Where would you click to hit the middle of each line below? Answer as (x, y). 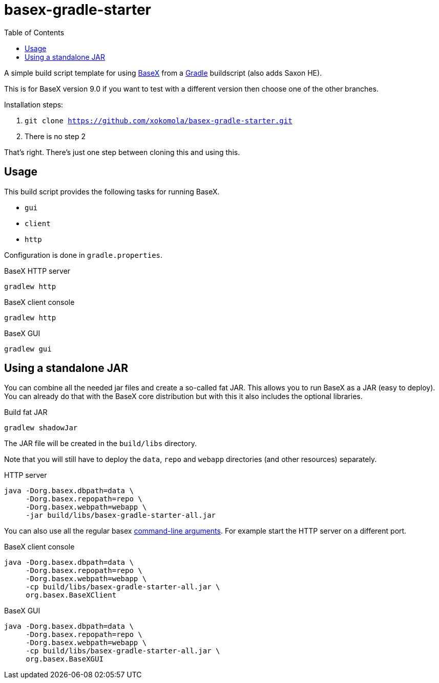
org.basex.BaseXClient (71, 595)
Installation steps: (34, 104)
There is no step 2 (55, 136)
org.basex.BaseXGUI (65, 659)
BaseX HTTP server (37, 271)
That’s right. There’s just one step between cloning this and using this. (122, 152)
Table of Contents (34, 32)
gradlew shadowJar (41, 428)
